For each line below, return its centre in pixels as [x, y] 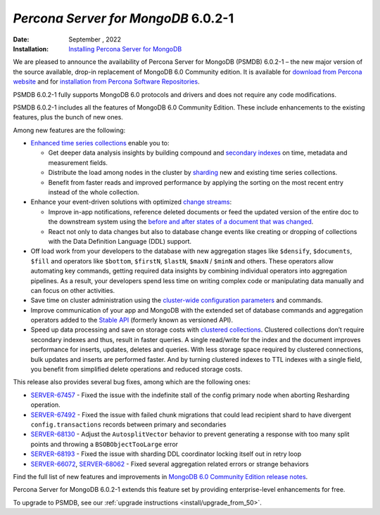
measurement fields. [78, 162]
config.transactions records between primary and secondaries [128, 424]
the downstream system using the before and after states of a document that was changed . [181, 222]
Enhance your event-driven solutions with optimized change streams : [131, 202]
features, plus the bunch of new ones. [68, 117]
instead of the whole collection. [94, 193]
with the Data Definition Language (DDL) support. [120, 241]
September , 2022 [95, 39]
